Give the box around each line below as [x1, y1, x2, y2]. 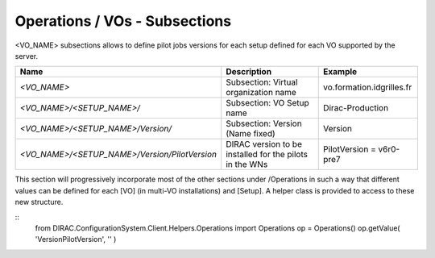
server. [14, 51, 39, 60]
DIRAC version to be [226, 139, 302, 150]
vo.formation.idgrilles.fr [323, 81, 412, 93]
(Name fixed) [226, 128, 275, 139]
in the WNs [226, 159, 268, 170]
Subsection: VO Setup [226, 98, 309, 109]
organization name [226, 87, 297, 98]
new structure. [14, 198, 64, 207]
